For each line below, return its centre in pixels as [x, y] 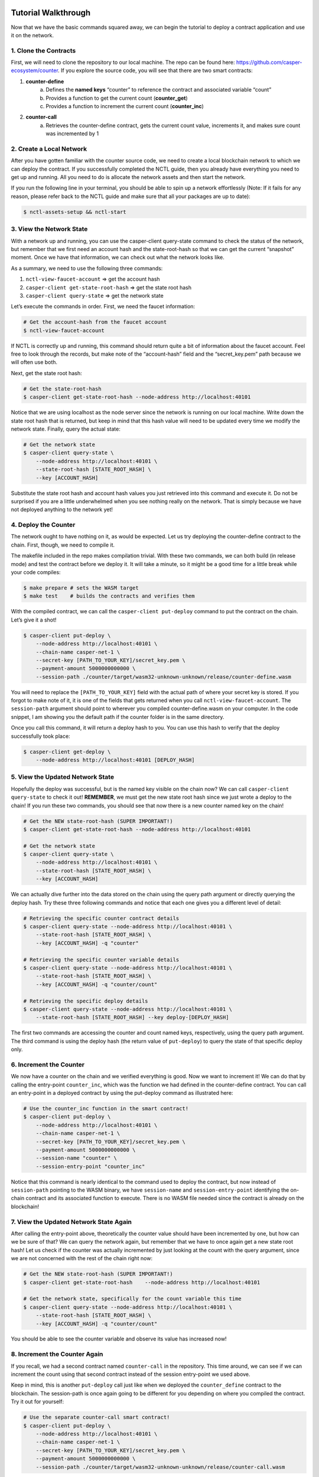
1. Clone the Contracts [43, 50]
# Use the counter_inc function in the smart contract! [106, 1108]
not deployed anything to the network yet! [62, 510]
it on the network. [32, 35]
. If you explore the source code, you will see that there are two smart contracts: [156, 70]
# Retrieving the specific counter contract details [101, 918]
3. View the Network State [49, 229]
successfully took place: [40, 736]
